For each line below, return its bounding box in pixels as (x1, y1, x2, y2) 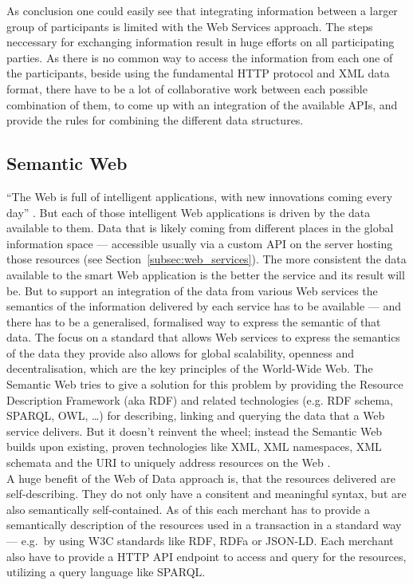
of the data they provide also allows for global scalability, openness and (6, 344, 355, 361)
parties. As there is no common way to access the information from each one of (6, 49, 393, 65)
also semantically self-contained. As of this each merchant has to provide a (6, 500, 370, 517)
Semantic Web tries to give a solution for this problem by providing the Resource (6, 376, 403, 393)
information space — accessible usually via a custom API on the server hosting (6, 235, 393, 251)
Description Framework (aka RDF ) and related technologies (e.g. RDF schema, (6, 391, 393, 408)
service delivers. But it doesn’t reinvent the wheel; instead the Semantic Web (6, 422, 383, 439)
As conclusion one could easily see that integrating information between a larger (6, 2, 398, 18)
